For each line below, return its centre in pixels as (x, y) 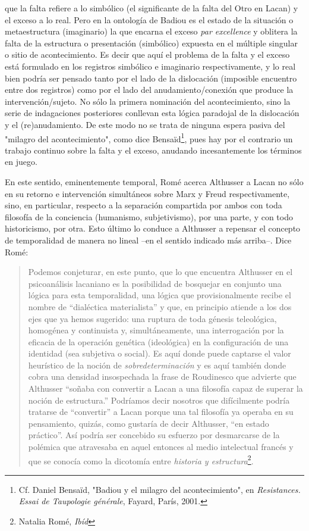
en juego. (21, 162)
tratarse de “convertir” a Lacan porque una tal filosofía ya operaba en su (161, 412)
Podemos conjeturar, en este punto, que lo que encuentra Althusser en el (160, 272)
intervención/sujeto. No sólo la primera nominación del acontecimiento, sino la (148, 101)
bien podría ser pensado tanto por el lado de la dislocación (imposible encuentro (151, 78)
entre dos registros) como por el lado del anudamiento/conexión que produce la (149, 90)
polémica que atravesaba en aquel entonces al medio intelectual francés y (161, 447)
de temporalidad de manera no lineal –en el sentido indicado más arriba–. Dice (148, 240)
